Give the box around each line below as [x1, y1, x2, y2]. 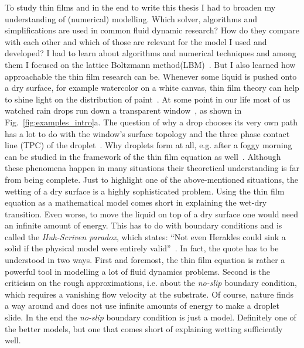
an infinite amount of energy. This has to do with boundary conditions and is [5, 219, 282, 231]
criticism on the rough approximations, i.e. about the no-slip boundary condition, [5, 277, 297, 289]
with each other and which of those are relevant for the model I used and [5, 35, 267, 47]
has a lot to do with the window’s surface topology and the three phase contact [5, 127, 290, 139]
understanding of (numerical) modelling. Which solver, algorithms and [5, 12, 257, 25]
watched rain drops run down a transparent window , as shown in [5, 104, 242, 117]
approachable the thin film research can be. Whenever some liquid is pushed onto [5, 70, 297, 82]
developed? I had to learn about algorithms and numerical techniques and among [5, 47, 296, 59]
